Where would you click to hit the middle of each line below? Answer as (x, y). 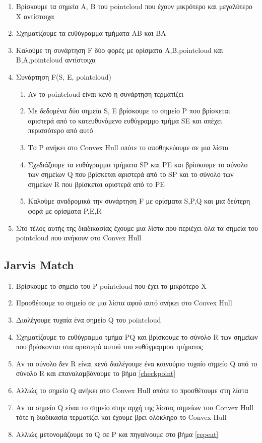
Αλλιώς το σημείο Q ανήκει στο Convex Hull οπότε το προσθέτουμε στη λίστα (132, 390)
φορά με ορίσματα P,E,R (65, 210)
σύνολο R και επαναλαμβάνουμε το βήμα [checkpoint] (96, 373)
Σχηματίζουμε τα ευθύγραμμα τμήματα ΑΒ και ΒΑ (91, 33)
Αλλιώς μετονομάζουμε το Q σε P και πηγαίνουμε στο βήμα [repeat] (117, 434)
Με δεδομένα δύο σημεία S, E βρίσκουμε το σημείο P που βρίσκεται (129, 111)
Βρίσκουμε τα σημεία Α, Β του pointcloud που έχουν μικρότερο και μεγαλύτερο (134, 6)
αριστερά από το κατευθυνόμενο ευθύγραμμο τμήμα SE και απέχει (125, 120)
